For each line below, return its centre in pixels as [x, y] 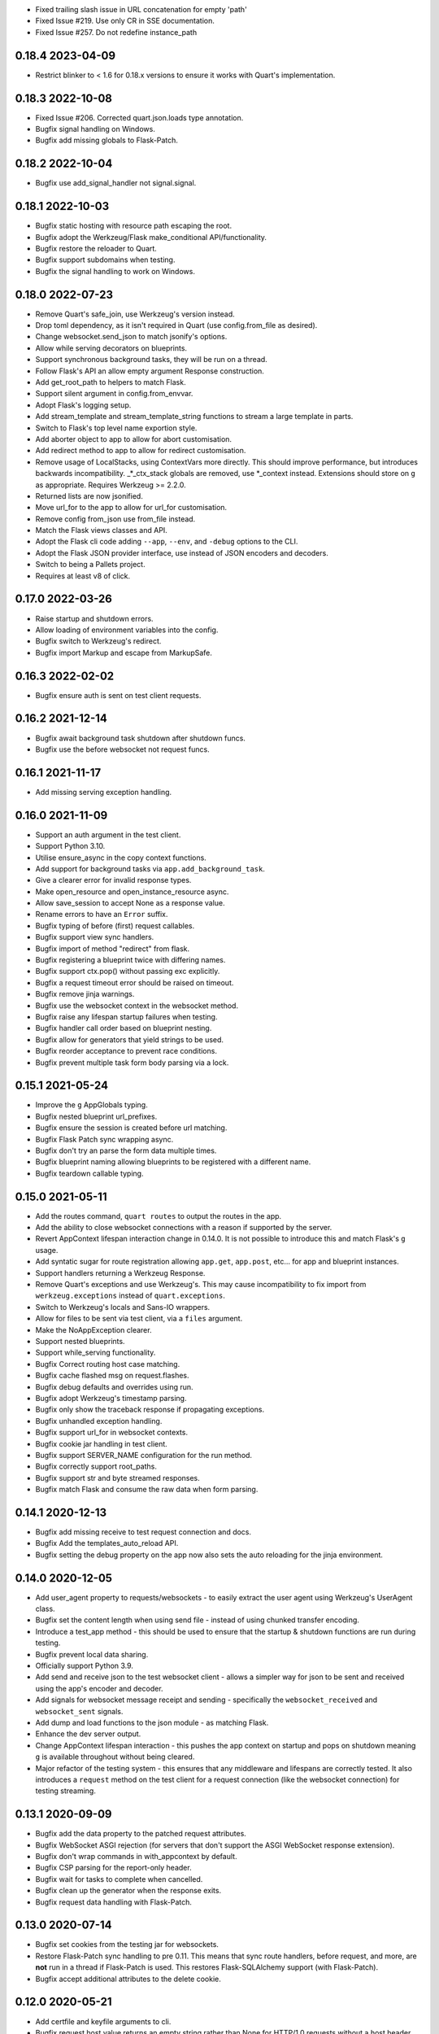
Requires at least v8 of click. [83, 576]
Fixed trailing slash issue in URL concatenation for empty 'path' [141, 9]
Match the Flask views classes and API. [102, 530]
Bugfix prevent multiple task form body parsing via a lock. [132, 1063]
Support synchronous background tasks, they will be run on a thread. [151, 360]
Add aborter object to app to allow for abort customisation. [133, 439]
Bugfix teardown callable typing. [89, 1173]
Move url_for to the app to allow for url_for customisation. [131, 508]
